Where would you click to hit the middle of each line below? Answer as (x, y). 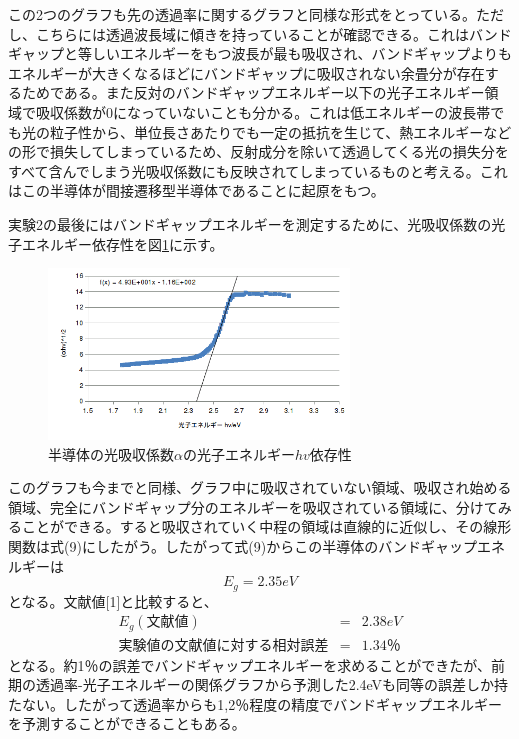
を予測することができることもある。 (127, 723)
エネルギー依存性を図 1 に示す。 (122, 243)
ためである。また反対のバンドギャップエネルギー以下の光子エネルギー (253, 92)
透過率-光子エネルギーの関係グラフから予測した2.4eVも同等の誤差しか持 (272, 684)
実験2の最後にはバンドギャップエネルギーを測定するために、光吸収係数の (250, 223)
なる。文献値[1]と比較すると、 (119, 600)
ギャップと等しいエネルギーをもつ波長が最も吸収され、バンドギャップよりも (260, 53)
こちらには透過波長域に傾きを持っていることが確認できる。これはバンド (273, 33)
